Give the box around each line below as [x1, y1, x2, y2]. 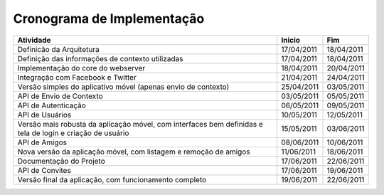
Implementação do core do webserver [17, 63, 146, 73]
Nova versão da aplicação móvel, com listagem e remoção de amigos [17, 147, 250, 157]
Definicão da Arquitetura [17, 44, 100, 54]
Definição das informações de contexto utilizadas [17, 53, 183, 63]
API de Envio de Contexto [17, 91, 103, 101]
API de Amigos [17, 137, 68, 147]
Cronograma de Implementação [13, 11, 205, 26]
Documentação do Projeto [17, 156, 106, 166]
